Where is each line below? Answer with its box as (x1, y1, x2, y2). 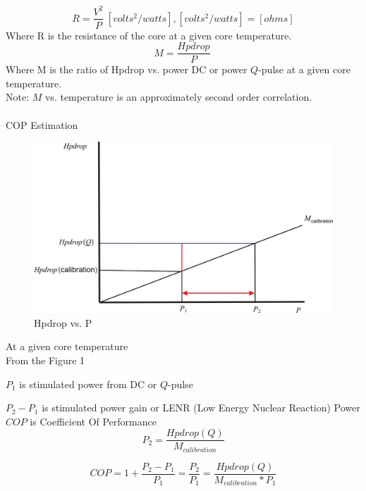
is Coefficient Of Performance (30, 414, 157, 428)
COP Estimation (6, 117, 78, 132)
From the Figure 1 (6, 353, 85, 368)
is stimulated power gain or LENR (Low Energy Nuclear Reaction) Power (42, 400, 360, 415)
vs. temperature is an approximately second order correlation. (44, 89, 312, 104)
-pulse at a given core (258, 62, 350, 77)
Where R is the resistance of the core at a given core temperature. (6, 27, 292, 42)
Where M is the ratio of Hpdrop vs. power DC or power (6, 62, 248, 77)
